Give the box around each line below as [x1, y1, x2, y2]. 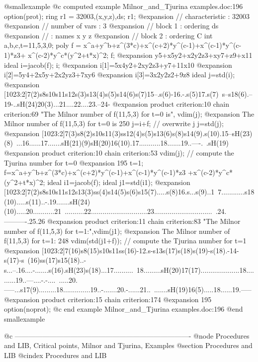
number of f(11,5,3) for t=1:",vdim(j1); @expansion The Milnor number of [4, 225, 230, 236]
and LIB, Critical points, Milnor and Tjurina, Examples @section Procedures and [4, 340, 253, 351]
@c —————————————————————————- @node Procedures [4, 330, 250, 341]
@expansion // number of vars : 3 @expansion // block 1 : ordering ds [4, 20, 219, 31]
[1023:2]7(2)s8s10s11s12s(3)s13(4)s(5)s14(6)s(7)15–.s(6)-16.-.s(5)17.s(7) [4, 89, 219, 99]
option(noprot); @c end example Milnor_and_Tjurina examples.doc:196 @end [4, 304, 243, 314]
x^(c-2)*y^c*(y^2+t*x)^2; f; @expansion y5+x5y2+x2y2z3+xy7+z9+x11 [28, 49, 253, 60]
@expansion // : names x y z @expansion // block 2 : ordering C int [4, 30, 213, 40]
